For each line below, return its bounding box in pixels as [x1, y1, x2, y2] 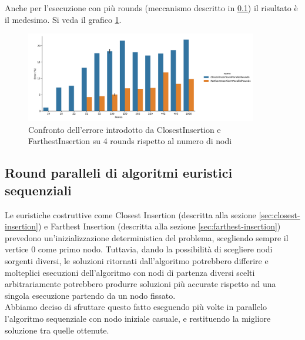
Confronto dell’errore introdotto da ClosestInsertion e [28, 123, 221, 135]
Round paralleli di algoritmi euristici [5, 164, 233, 182]
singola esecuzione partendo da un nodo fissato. [5, 289, 176, 301]
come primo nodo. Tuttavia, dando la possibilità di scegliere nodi [38, 243, 273, 255]
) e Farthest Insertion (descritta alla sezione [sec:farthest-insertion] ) [38, 220, 281, 232]
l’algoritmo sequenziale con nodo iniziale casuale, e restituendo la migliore [5, 312, 271, 324]
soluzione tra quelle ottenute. [5, 324, 109, 336]
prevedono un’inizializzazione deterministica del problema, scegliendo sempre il [5, 231, 289, 244]
